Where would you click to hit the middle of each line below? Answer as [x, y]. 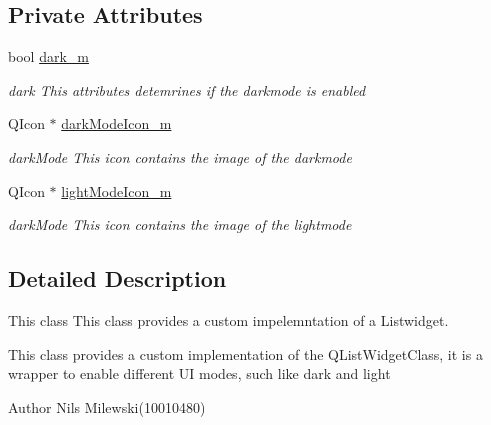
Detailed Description [117, 278]
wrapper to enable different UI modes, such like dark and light [199, 373]
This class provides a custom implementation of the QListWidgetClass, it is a [245, 353]
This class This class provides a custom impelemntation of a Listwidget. [228, 319]
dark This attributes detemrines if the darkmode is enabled [187, 89]
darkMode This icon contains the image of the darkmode [180, 156]
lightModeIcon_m [116, 190]
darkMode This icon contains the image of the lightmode [180, 224]
